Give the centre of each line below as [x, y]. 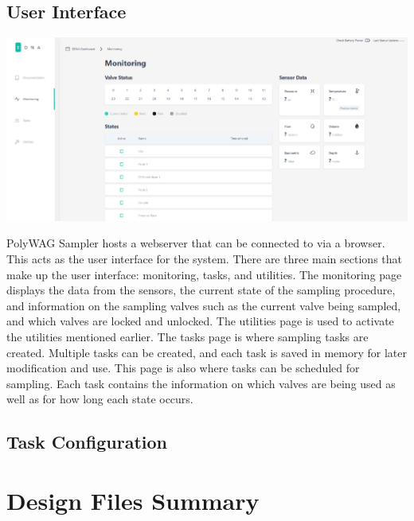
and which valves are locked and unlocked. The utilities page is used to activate [200, 321]
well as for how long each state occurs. [100, 399]
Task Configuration [87, 442]
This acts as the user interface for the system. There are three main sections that [204, 258]
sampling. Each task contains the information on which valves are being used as [201, 383]
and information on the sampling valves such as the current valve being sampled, [204, 305]
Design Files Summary [133, 500]
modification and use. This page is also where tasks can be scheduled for [183, 368]
